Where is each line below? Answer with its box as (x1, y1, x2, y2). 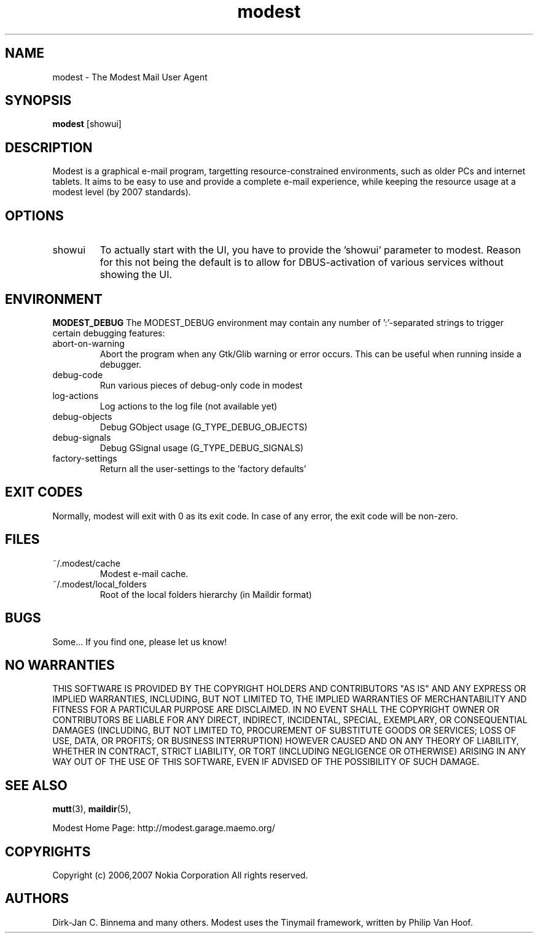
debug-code (52, 369, 103, 380)
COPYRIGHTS (5, 843, 91, 859)
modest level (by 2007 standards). (52, 187, 191, 198)
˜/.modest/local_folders (52, 578, 147, 589)
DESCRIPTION (5, 139, 93, 155)
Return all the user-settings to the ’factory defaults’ (99, 463, 306, 474)
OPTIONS (5, 207, 64, 223)
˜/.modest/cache (52, 557, 120, 568)
